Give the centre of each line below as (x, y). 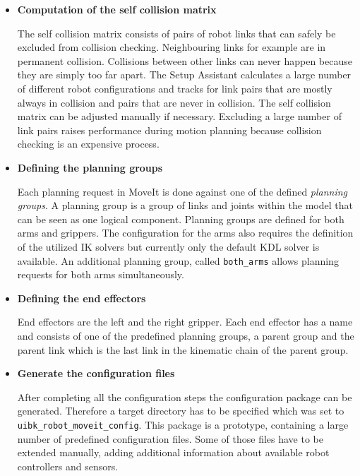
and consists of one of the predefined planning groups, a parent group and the (186, 335)
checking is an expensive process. (88, 144)
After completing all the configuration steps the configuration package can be (185, 397)
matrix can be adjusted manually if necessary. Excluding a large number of (179, 116)
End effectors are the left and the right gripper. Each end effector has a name (185, 322)
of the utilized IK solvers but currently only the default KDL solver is (168, 246)
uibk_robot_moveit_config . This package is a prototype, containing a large (183, 424)
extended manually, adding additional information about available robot (173, 452)
